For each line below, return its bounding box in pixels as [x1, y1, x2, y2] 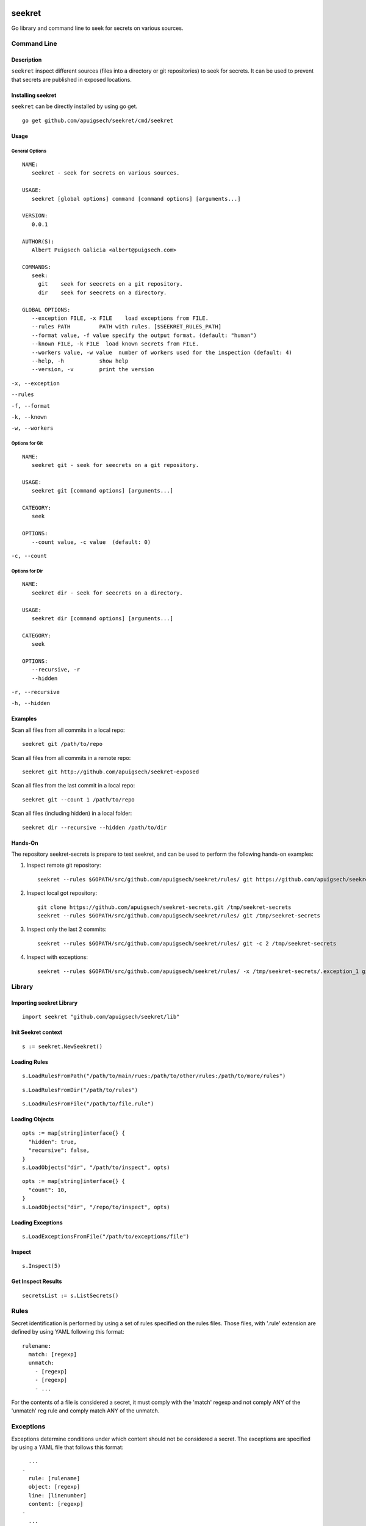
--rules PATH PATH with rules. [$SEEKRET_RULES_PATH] [31, 324, 222, 330]
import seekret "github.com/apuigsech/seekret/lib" [22, 1013, 180, 1021]
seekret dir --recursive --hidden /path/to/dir [22, 824, 167, 831]
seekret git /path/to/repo [22, 740, 103, 748]
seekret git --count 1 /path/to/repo [22, 796, 135, 803]
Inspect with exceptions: [26, 953, 88, 961]
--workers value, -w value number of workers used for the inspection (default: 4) [31, 349, 293, 356]
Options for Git [11, 440, 43, 447]
